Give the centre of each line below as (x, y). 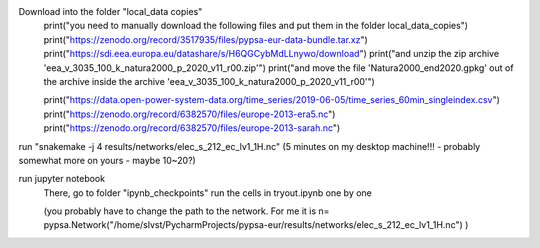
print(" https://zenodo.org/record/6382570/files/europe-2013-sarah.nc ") (192, 128)
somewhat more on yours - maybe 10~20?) (107, 160)
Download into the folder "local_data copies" (110, 11)
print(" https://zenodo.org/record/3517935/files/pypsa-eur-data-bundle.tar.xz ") (206, 39)
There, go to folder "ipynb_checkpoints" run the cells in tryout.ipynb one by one (207, 192)
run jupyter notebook (61, 179)
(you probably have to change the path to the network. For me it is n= (186, 211)
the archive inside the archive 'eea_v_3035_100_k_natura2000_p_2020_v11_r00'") (209, 81)
